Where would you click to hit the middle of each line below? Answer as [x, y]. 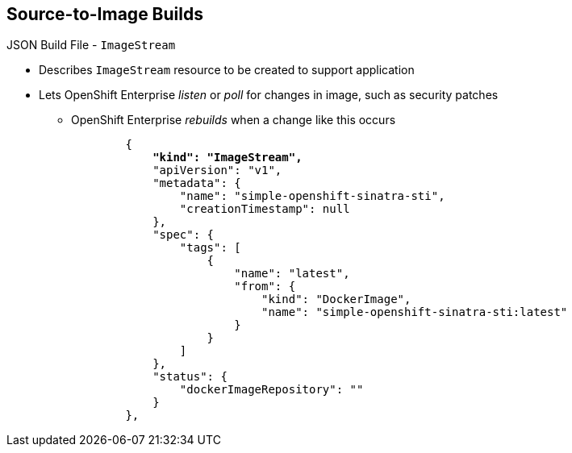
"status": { [190, 377]
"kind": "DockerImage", [336, 299]
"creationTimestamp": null [265, 209]
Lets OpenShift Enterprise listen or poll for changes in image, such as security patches [269, 95]
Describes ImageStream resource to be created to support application [227, 70]
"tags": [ [210, 248]
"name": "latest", [292, 274]
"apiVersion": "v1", [217, 170]
